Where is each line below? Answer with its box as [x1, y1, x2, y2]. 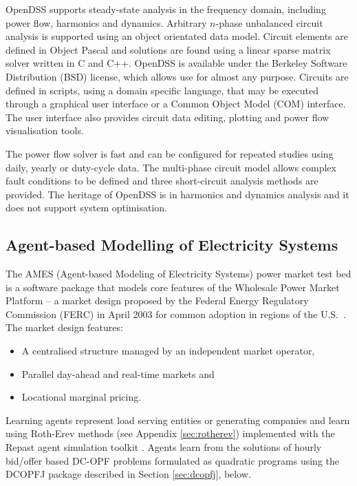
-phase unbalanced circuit [215, 15, 323, 30]
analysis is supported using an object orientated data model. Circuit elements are [6, 29, 349, 43]
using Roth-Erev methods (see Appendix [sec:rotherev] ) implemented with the [6, 426, 335, 441]
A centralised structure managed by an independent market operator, [21, 344, 315, 358]
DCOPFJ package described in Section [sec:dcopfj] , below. [6, 467, 251, 481]
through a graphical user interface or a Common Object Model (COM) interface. [6, 96, 346, 111]
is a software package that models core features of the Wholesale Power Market [6, 279, 340, 294]
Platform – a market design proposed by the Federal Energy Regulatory [6, 293, 309, 308]
